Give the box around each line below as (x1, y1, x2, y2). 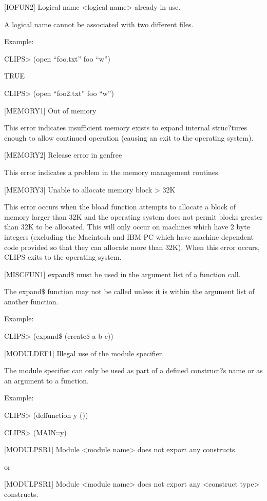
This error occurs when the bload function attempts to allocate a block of (4, 201, 236, 212)
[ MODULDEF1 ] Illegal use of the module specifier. (4, 348, 164, 358)
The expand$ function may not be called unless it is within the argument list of (4, 286, 255, 297)
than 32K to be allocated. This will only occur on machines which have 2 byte (4, 221, 250, 232)
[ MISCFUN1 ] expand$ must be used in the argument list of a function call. (4, 268, 241, 279)
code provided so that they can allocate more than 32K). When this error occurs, (4, 241, 260, 252)
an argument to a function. (4, 375, 89, 386)
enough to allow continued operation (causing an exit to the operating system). (4, 132, 254, 143)
